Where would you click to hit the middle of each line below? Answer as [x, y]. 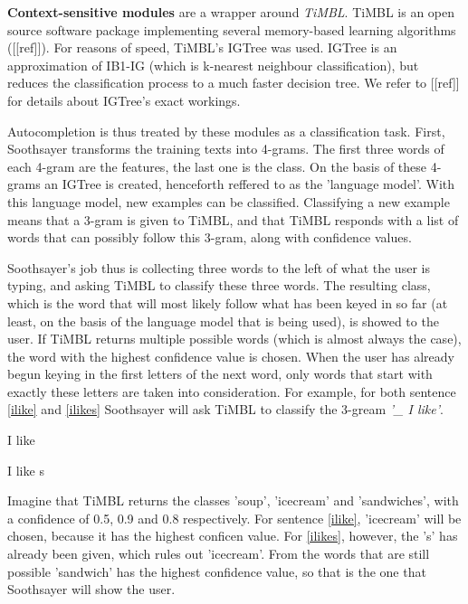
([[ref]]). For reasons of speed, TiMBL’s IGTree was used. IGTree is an [202, 47]
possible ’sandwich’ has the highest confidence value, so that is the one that [217, 571]
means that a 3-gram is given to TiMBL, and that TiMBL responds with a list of [233, 219]
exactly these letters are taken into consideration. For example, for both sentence [232, 391]
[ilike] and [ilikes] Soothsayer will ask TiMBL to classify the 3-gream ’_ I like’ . [225, 409]
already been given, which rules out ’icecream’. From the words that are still [219, 554]
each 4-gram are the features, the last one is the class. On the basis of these [217, 166]
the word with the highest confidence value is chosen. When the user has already [231, 356]
